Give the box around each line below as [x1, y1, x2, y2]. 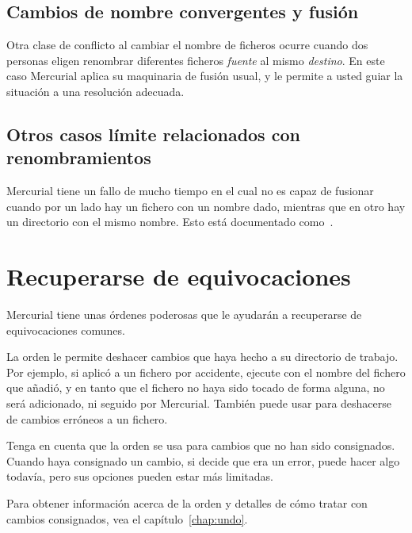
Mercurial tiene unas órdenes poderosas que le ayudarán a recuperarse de [6, 306, 362, 323]
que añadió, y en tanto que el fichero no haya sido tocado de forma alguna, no [6, 379, 385, 396]
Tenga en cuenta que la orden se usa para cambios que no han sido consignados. [6, 437, 395, 454]
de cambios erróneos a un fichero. [6, 410, 168, 427]
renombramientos [6, 145, 151, 170]
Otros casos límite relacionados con [6, 121, 300, 146]
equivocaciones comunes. [6, 321, 125, 338]
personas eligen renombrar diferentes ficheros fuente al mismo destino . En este [6, 52, 385, 68]
